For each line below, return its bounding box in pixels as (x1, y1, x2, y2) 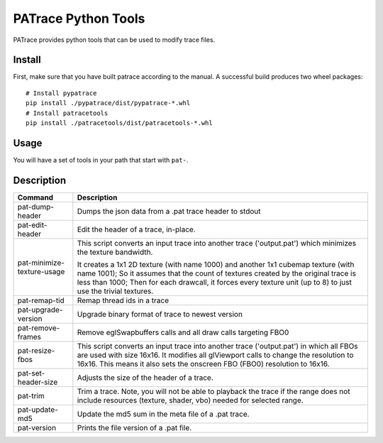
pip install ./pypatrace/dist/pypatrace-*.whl (26, 99, 191, 107)
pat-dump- (17, 202, 55, 212)
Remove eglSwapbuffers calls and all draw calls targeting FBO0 (77, 327, 289, 337)
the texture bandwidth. (77, 247, 153, 257)
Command (17, 192, 53, 202)
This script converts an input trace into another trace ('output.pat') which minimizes (77, 238, 357, 248)
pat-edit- (17, 220, 48, 230)
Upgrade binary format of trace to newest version (77, 309, 243, 319)
